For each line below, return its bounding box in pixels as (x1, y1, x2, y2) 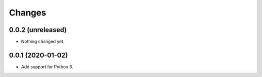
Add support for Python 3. (21, 63, 74, 70)
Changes (9, 7, 46, 18)
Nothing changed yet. (21, 39, 65, 45)
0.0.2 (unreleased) (9, 26, 67, 34)
